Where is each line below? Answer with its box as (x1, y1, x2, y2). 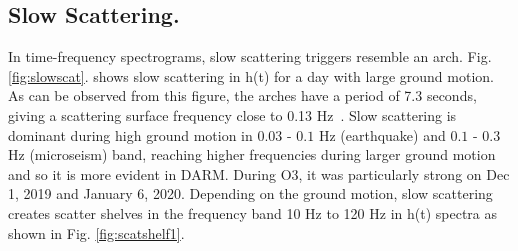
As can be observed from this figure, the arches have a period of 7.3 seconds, (8, 85, 477, 106)
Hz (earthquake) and (318, 124, 446, 145)
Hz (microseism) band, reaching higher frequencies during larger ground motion (8, 144, 496, 165)
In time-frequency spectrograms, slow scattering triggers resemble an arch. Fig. (8, 46, 492, 67)
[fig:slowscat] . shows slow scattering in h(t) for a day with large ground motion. (8, 65, 494, 86)
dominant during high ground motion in (8, 124, 253, 145)
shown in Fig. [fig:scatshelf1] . (8, 222, 185, 243)
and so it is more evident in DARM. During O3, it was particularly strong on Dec (8, 163, 510, 184)
